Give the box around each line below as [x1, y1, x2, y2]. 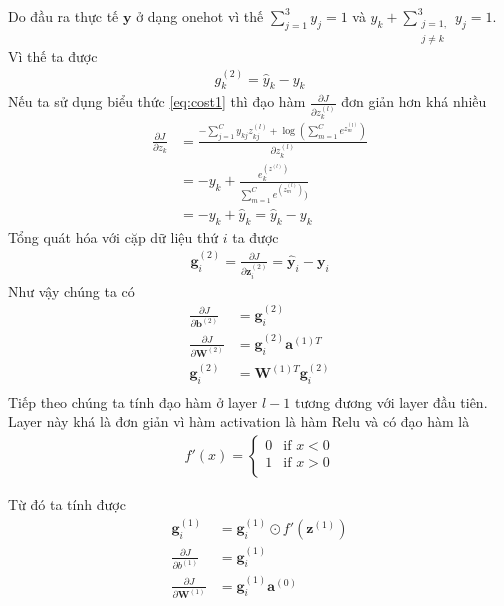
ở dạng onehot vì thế [136, 6, 264, 26]
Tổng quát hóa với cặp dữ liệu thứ [8, 226, 219, 247]
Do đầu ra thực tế [8, 6, 119, 26]
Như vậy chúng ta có [8, 280, 135, 301]
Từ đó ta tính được [8, 494, 126, 515]
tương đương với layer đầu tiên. [294, 391, 488, 412]
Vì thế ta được [8, 45, 98, 66]
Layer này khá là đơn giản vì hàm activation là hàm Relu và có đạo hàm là [8, 411, 470, 432]
